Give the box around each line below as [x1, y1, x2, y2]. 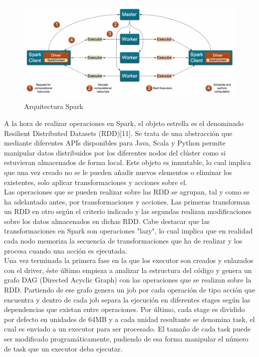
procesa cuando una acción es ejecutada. [4, 245, 127, 255]
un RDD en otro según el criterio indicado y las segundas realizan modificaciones [4, 206, 252, 216]
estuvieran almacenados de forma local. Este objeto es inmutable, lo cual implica [4, 157, 251, 167]
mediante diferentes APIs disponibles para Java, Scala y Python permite [4, 137, 226, 148]
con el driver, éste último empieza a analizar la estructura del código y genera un [4, 264, 252, 275]
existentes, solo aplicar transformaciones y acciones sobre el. [4, 176, 187, 187]
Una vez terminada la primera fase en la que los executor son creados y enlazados [4, 255, 254, 265]
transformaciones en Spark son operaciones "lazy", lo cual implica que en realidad [4, 225, 253, 236]
